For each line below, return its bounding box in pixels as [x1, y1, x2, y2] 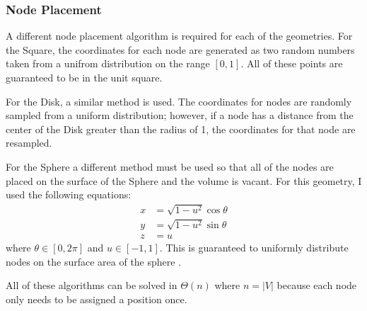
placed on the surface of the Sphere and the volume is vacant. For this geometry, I [6, 173, 362, 188]
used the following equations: [6, 187, 132, 202]
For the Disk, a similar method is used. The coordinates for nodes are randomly [6, 94, 352, 108]
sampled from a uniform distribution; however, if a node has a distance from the [6, 108, 354, 123]
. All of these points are [240, 56, 343, 71]
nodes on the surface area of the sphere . [6, 254, 182, 268]
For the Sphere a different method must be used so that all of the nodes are [6, 159, 334, 174]
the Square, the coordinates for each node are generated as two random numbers [6, 42, 355, 57]
